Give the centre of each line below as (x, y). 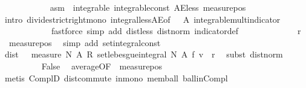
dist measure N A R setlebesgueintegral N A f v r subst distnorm (144, 54)
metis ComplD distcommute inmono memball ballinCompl (116, 78)
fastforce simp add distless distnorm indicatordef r (176, 31)
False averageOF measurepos (102, 66)
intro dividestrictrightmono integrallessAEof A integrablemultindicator (142, 19)
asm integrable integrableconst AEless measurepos (148, 7)
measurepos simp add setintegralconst (85, 42)
